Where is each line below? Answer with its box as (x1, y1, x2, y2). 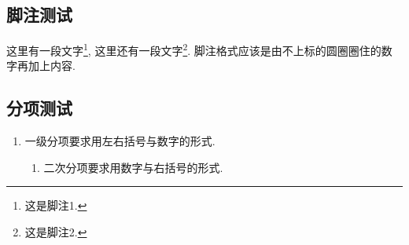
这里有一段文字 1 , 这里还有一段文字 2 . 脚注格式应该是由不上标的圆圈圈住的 (6, 40, 381, 58)
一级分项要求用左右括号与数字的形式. (24, 133, 216, 149)
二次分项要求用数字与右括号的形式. (43, 159, 223, 175)
